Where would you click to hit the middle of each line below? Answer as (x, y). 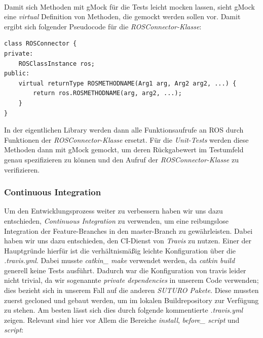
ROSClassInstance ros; (57, 64)
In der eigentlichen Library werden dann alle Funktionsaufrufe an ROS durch (124, 130)
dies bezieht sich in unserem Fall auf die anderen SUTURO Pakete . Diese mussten (131, 290)
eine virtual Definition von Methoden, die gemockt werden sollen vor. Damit (122, 16)
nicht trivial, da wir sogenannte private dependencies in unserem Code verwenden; (131, 280)
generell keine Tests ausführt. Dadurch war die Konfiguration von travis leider (125, 270)
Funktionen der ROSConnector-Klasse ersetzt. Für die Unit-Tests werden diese (126, 139)
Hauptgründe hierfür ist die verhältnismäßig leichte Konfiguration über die (120, 250)
